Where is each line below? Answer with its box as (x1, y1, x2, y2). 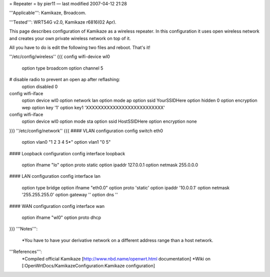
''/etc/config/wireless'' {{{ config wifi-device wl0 (9, 54, 110, 60)
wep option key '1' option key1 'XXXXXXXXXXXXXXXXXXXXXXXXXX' (21, 104, 165, 110)
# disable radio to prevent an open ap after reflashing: (9, 77, 120, 83)
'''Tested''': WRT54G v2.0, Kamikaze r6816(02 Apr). (9, 19, 117, 25)
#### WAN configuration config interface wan (9, 203, 105, 209)
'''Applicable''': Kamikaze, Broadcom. (9, 10, 86, 16)
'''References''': (9, 248, 42, 255)
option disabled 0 (21, 83, 58, 90)
